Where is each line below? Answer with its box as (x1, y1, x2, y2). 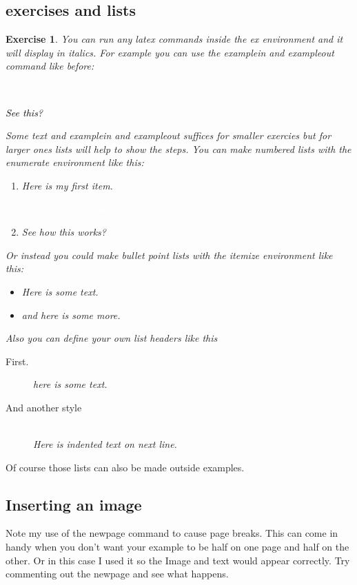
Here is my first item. (21, 178, 113, 192)
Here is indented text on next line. (33, 437, 177, 451)
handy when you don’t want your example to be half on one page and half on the (6, 540, 349, 554)
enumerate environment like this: (6, 155, 144, 170)
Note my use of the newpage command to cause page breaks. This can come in (6, 526, 338, 540)
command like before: (6, 59, 94, 73)
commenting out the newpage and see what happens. (6, 566, 229, 581)
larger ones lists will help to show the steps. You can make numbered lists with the (6, 141, 351, 156)
